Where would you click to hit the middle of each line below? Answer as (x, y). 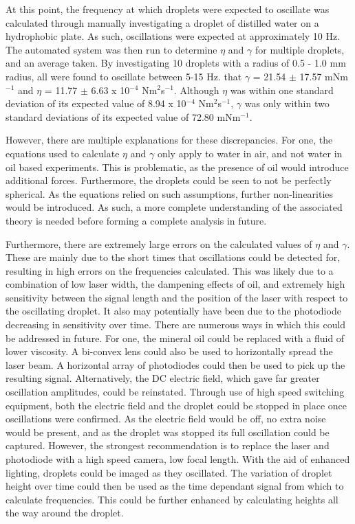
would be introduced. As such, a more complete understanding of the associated (174, 207)
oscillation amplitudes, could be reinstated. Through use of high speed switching (175, 392)
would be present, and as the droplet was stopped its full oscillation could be (168, 432)
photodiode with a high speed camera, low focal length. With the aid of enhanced (178, 459)
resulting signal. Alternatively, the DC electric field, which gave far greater (163, 378)
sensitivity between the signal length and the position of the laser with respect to (177, 297)
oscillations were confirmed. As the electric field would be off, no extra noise (166, 419)
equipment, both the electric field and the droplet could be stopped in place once (176, 405)
